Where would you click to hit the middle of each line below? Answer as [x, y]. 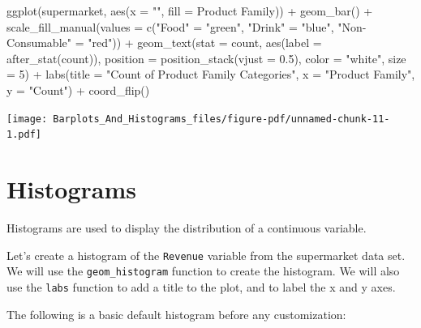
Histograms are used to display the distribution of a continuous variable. [187, 228]
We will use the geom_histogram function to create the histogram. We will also [203, 271]
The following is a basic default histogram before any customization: [176, 314]
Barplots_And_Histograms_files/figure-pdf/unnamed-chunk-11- [221, 119]
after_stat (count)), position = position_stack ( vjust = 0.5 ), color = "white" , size [206, 58]
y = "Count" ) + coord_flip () [78, 89]
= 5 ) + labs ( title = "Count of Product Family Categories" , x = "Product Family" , [211, 74]
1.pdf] [24, 135]
